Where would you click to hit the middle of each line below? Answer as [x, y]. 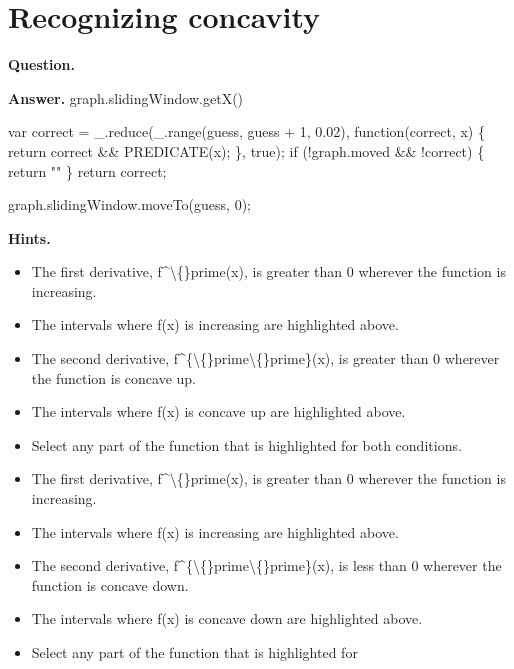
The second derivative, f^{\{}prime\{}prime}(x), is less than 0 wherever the [266, 565]
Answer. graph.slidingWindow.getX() [126, 97]
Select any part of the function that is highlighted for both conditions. [246, 444]
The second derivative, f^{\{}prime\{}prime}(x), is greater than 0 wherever [265, 358]
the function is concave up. [113, 377]
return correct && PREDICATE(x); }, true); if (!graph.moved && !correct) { [246, 150]
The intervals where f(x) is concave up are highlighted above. [218, 411]
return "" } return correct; [87, 170]
